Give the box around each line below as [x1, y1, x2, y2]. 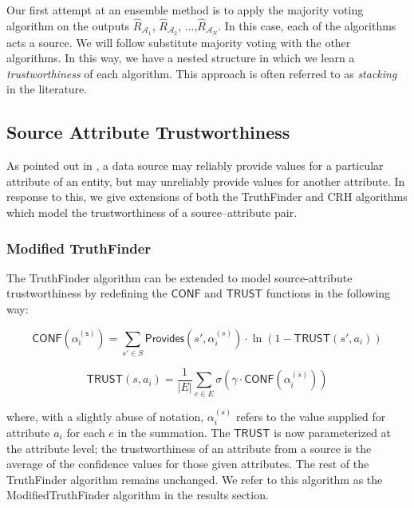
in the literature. [6, 81, 88, 97]
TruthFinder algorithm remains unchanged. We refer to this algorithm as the [6, 471, 383, 487]
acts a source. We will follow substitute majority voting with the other [6, 33, 351, 50]
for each [66, 423, 105, 440]
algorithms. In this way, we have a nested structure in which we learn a [6, 49, 355, 66]
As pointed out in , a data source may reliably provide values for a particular [6, 157, 384, 174]
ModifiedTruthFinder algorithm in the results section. [6, 486, 269, 503]
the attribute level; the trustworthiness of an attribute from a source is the [6, 439, 372, 456]
